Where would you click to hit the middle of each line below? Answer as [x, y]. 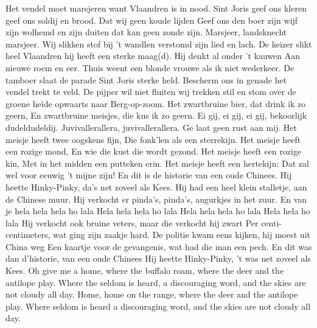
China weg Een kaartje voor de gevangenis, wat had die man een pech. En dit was [159, 246]
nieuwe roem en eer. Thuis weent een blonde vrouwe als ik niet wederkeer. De [150, 67]
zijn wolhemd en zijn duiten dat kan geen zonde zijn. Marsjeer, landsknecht [146, 32]
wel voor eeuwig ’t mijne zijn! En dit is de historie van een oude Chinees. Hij [149, 175]
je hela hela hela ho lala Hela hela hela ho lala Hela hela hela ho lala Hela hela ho [158, 211]
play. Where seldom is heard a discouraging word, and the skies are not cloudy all [158, 306]
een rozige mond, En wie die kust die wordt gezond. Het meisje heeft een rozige [154, 151]
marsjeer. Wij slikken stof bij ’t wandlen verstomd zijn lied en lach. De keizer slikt [159, 44]
